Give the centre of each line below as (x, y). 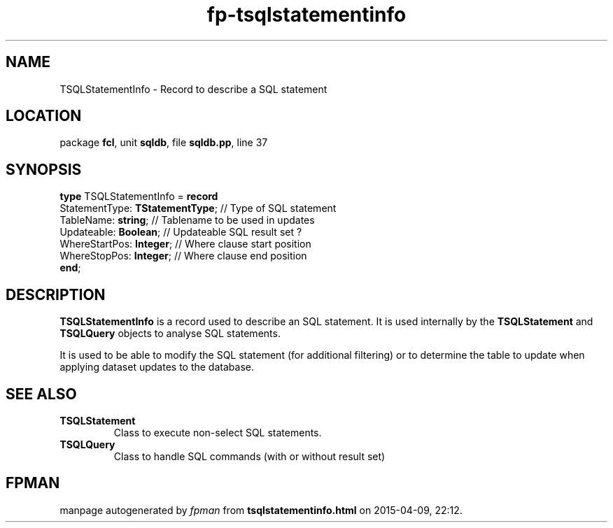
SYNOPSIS (44, 169)
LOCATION (44, 116)
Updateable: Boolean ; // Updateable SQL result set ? (181, 232)
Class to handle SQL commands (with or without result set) (249, 456)
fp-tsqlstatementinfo (306, 15)
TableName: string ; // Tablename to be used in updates (187, 220)
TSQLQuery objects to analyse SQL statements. (170, 334)
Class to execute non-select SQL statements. (218, 432)
